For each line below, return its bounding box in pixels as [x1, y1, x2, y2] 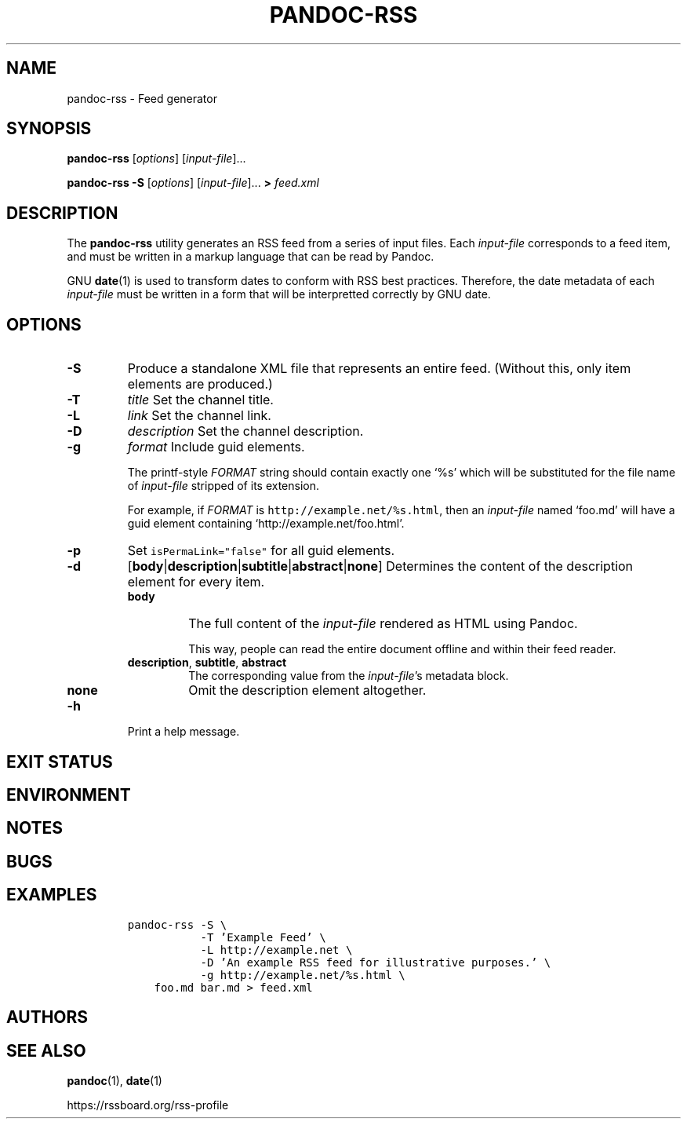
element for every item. [127, 574, 265, 590]
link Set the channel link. [127, 407, 271, 424]
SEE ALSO [6, 1040, 86, 1061]
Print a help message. [127, 725, 240, 739]
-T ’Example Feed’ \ [200, 930, 326, 944]
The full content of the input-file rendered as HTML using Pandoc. [188, 615, 578, 632]
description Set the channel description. [127, 423, 364, 440]
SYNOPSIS [6, 119, 92, 139]
